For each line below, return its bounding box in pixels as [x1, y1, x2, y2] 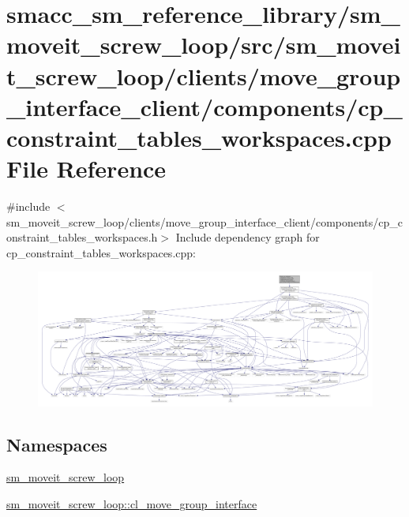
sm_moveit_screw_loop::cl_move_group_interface [6, 496, 257, 511]
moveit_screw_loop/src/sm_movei [6, 28, 401, 61]
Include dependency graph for [175, 229, 320, 245]
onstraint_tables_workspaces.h [6, 229, 158, 245]
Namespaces [6, 432, 107, 456]
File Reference [6, 152, 167, 185]
